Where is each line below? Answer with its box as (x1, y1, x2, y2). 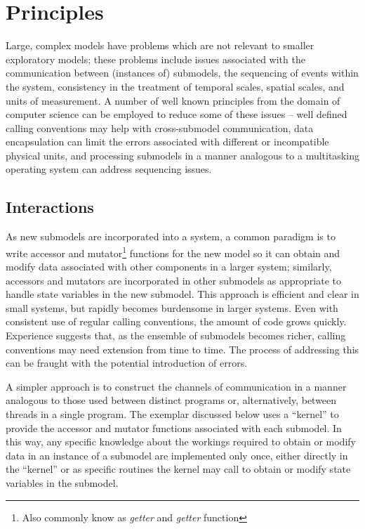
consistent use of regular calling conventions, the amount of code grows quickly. (6, 314, 347, 329)
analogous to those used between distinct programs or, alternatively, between (6, 393, 337, 407)
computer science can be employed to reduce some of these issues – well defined (6, 107, 347, 122)
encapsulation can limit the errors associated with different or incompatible (6, 134, 329, 149)
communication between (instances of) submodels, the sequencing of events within (6, 65, 359, 80)
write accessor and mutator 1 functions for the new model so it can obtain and (6, 243, 340, 260)
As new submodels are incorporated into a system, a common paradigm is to (6, 229, 336, 244)
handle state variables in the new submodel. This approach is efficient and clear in (6, 287, 359, 301)
